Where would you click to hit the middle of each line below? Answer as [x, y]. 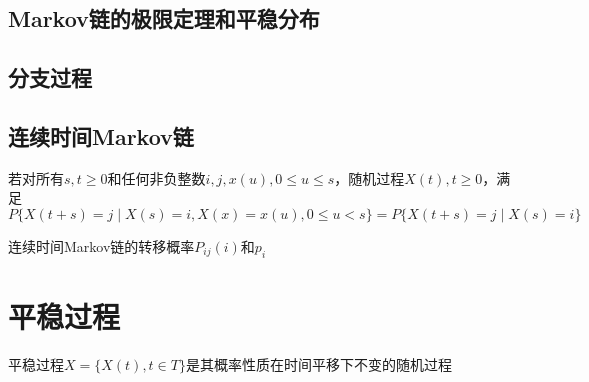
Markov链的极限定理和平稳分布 [164, 18]
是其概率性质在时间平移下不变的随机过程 [318, 363]
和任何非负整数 [156, 177]
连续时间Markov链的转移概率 [101, 245]
